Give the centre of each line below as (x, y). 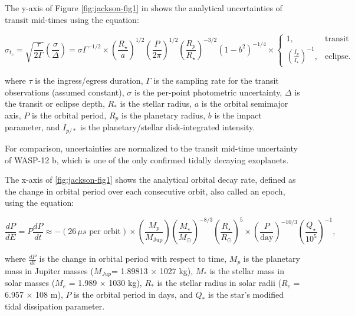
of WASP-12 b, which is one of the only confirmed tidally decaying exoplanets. (147, 159)
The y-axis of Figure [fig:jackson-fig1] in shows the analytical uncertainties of (144, 8)
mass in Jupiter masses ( (49, 270)
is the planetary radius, (163, 115)
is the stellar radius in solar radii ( (219, 283)
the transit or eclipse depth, (55, 103)
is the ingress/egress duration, (89, 80)
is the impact (238, 115)
